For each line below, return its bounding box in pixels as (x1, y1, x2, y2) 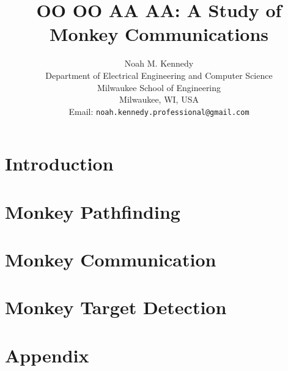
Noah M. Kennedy (124, 57, 194, 70)
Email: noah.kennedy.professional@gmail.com (68, 105, 249, 117)
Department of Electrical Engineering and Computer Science (45, 68, 273, 81)
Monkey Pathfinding (5, 199, 180, 224)
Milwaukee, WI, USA (119, 93, 199, 106)
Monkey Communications (49, 21, 269, 46)
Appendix (5, 342, 89, 367)
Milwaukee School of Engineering (97, 81, 221, 94)
